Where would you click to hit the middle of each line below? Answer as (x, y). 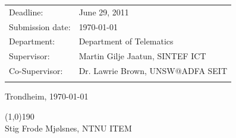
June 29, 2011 (104, 12)
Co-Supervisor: (36, 71)
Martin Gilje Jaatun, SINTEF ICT (142, 56)
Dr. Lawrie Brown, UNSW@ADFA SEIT (153, 71)
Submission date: (40, 26)
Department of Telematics (126, 41)
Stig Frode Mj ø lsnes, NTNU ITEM (68, 128)
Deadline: (26, 12)
